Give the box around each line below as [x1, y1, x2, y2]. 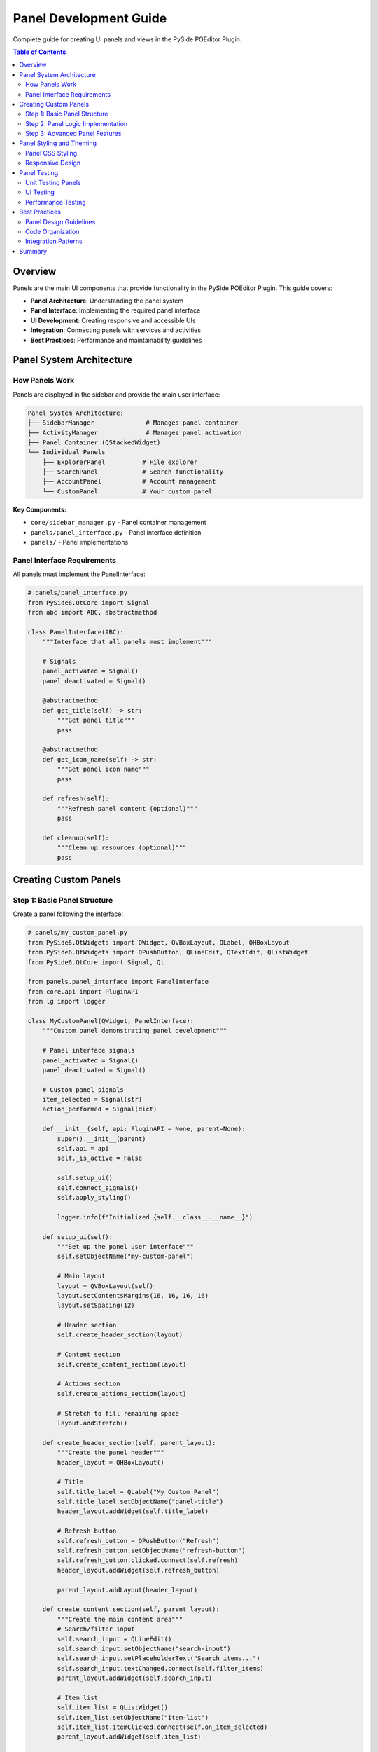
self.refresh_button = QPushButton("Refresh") [57, 1537, 220, 1545]
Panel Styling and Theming [19, 139, 97, 147]
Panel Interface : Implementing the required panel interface [30, 306, 201, 315]
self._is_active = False [57, 1154, 143, 1163]
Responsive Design [25, 158, 80, 167]
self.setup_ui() [57, 1174, 113, 1182]
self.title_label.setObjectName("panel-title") [57, 1498, 224, 1506]
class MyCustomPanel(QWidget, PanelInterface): [27, 1017, 194, 1025]
